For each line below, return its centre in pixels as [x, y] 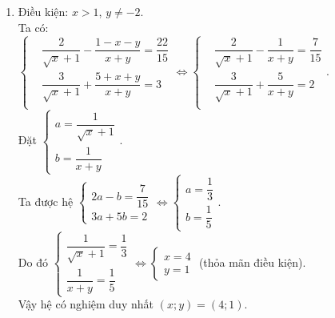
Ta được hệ [46, 201]
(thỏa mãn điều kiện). [252, 262]
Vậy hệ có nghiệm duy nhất [86, 304]
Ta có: [33, 27]
